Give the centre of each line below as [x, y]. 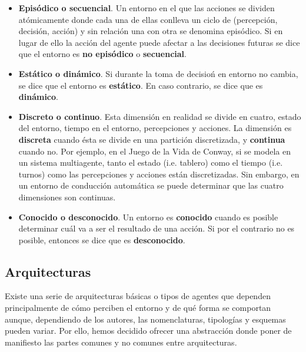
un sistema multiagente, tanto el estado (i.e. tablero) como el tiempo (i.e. [151, 162]
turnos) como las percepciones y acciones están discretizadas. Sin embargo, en [159, 174]
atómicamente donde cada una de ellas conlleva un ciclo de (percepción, [148, 19]
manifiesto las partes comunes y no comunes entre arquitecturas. [121, 342]
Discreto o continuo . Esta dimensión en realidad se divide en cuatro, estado [160, 116]
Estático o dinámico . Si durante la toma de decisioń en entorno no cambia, [158, 73]
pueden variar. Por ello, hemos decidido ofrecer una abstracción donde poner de [148, 331]
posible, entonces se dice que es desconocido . [102, 239]
